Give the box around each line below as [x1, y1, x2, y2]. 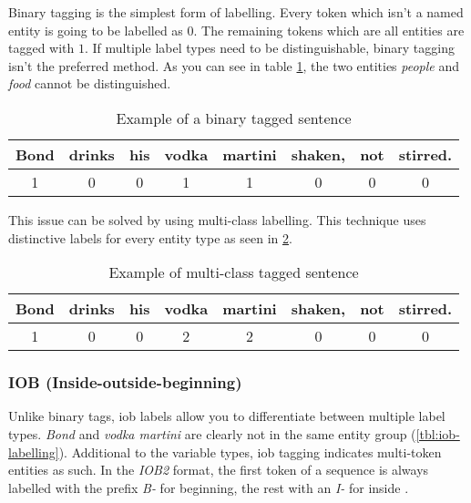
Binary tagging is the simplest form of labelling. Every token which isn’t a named [8, 3, 464, 21]
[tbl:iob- [415, 424, 460, 443]
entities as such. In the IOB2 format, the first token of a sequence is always [8, 460, 429, 479]
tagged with [8, 38, 75, 57]
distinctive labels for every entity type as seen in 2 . [8, 228, 292, 247]
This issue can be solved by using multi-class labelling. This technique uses [8, 210, 426, 229]
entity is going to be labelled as [8, 20, 183, 39]
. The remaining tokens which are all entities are [193, 20, 465, 39]
